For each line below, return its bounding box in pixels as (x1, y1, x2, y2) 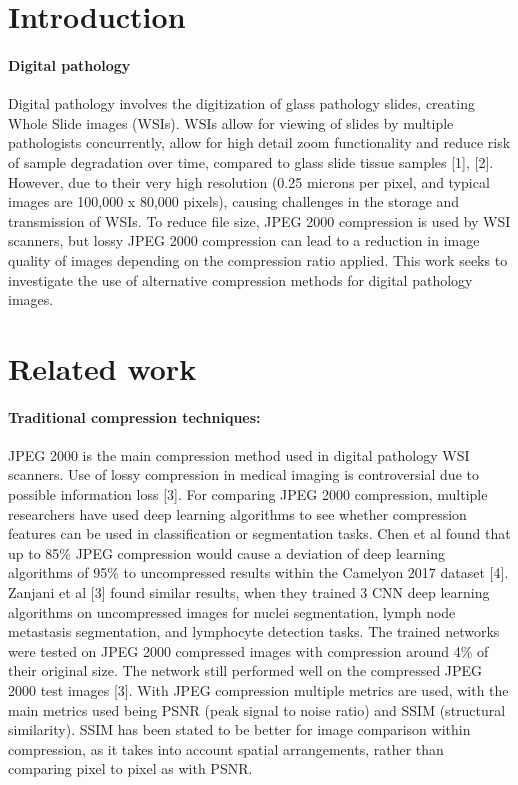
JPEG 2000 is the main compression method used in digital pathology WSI (8, 444, 470, 465)
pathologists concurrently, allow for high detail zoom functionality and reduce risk (8, 132, 511, 153)
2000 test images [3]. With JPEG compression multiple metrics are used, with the (8, 680, 509, 700)
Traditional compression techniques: (8, 406, 261, 427)
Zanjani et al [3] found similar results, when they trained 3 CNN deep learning (8, 582, 490, 603)
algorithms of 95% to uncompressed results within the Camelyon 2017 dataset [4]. (8, 562, 509, 583)
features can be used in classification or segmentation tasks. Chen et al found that (8, 523, 511, 544)
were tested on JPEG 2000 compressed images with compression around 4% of (8, 640, 489, 661)
